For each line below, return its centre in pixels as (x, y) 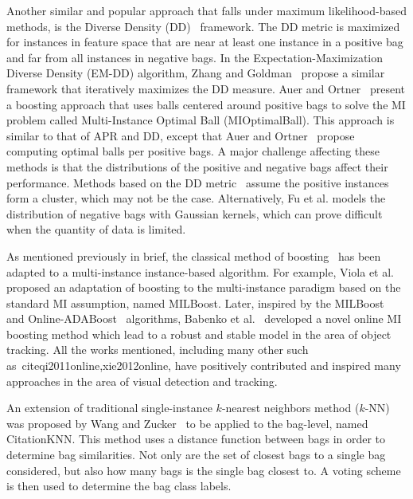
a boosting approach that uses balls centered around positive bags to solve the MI (206, 104)
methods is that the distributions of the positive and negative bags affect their (197, 166)
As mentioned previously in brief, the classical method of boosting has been (194, 255)
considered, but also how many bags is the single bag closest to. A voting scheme (204, 470)
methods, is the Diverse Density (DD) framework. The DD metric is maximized (203, 26)
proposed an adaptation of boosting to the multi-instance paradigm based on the (204, 287)
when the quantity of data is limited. (96, 229)
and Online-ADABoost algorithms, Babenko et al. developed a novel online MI (204, 318)
